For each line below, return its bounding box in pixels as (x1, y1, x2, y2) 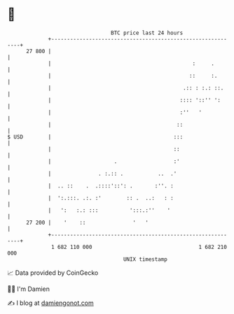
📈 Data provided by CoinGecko (7, 269, 99, 277)
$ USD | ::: (7, 133, 184, 141)
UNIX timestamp (123, 255, 168, 263)
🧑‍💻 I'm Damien (7, 285, 50, 293)
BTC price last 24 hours (111, 29, 184, 36)
